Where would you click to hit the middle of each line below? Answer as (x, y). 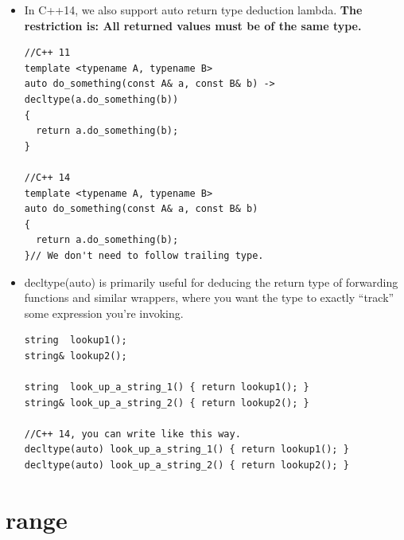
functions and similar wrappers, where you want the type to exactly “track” (209, 297)
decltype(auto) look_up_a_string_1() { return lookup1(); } (186, 450)
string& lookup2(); (76, 356)
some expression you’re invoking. (104, 313)
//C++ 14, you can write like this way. (132, 434)
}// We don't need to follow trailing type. (144, 255)
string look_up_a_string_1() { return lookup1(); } (167, 387)
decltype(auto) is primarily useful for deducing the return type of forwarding (211, 282)
